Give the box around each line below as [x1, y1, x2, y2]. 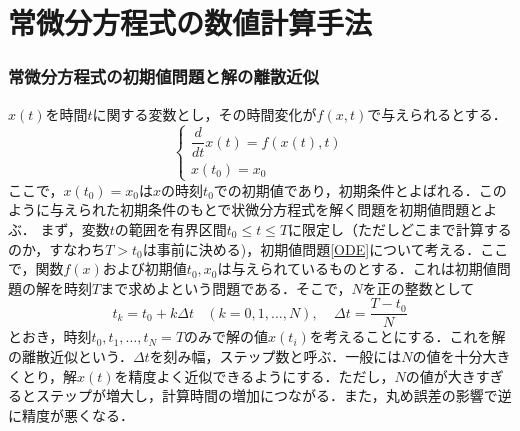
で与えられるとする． [367, 103, 507, 124]
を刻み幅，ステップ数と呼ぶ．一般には [149, 346, 402, 367]
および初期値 [102, 258, 187, 279]
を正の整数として [362, 277, 475, 298]
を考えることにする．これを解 [309, 326, 506, 347]
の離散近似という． [8, 346, 133, 367]
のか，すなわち [8, 238, 106, 259]
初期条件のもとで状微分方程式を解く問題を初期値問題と [119, 199, 484, 220]
